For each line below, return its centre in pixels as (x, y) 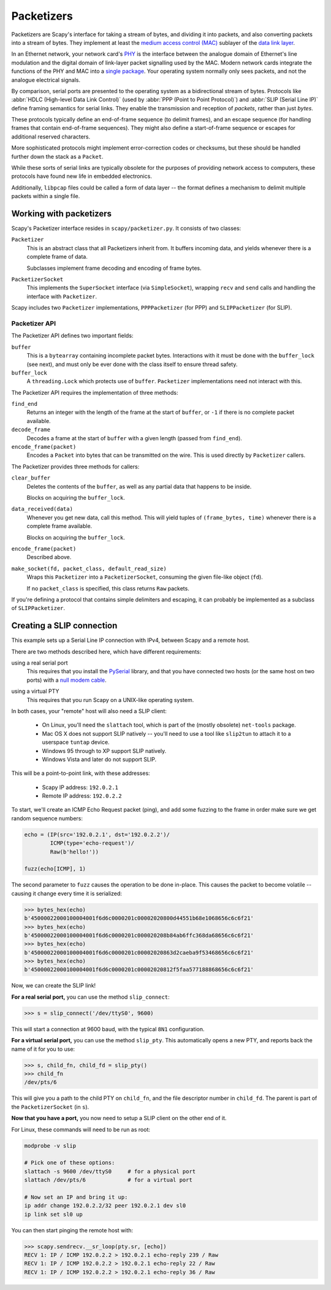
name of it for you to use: (43, 1049)
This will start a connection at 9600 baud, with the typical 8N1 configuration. (108, 1029)
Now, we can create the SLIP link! (54, 986)
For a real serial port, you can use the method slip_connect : (90, 997)
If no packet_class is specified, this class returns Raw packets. (108, 588)
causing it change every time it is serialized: (67, 893)
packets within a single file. (46, 196)
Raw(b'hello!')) (74, 852)
